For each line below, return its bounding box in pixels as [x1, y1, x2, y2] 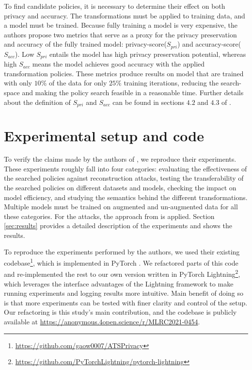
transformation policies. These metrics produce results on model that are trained [4, 68, 244, 78]
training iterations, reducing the [124, 78, 219, 88]
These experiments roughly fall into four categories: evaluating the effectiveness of [4, 163, 247, 173]
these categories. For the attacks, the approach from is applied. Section [4, 211, 215, 221]
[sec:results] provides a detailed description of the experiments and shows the [4, 220, 232, 231]
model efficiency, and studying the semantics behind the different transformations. [4, 192, 248, 202]
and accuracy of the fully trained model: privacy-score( [4, 39, 167, 49]
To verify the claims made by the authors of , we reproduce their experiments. [4, 154, 236, 164]
